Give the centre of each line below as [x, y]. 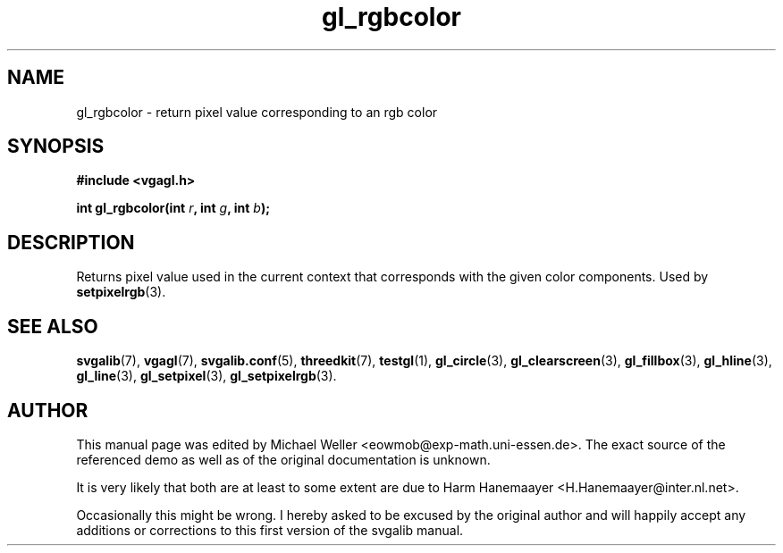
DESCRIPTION [71, 242]
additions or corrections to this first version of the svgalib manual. [270, 530]
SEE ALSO [53, 326]
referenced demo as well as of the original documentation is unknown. [283, 459]
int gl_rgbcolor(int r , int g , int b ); [173, 208]
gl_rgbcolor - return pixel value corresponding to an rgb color [257, 112]
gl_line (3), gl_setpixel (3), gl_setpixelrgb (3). [206, 376]
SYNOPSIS [56, 147]
